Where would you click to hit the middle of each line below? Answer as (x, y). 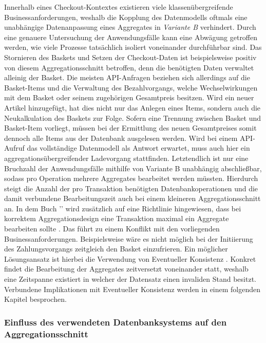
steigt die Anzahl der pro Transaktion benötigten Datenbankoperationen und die (131, 188)
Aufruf (14, 148)
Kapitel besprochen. (35, 299)
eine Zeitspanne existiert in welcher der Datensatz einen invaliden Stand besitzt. (130, 279)
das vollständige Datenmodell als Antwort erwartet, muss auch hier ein (138, 148)
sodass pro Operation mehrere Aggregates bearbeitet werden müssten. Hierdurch (131, 178)
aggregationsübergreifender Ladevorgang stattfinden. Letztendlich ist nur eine (126, 158)
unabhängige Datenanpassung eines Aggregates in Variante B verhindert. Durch (130, 27)
